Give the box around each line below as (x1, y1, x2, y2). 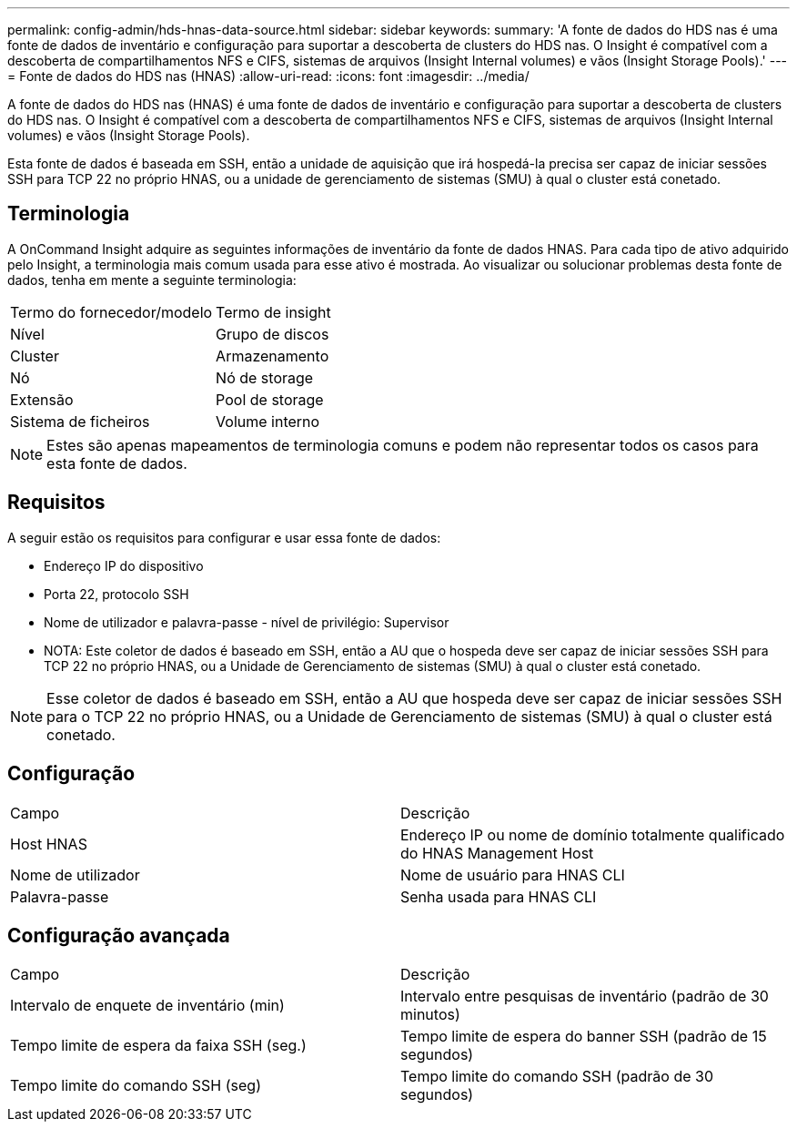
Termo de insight (216, 302, 331, 321)
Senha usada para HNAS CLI (400, 887, 597, 906)
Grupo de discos (216, 324, 329, 343)
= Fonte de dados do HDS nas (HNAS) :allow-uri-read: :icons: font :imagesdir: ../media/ (7, 68, 530, 84)
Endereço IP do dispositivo (44, 557, 204, 574)
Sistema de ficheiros (10, 412, 150, 431)
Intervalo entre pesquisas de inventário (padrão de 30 (400, 987, 769, 1006)
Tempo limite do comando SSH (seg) (10, 1076, 262, 1095)
